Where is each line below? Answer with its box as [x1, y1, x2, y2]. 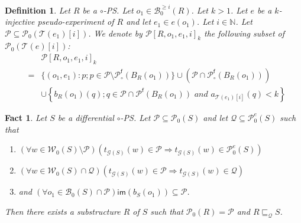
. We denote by [88, 27, 143, 39]
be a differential [57, 111, 114, 123]
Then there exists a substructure [5, 205, 121, 217]
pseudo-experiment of [37, 15, 114, 28]
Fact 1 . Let [5, 111, 47, 123]
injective [5, 15, 35, 28]
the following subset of [204, 27, 285, 39]
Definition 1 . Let [5, 4, 70, 16]
